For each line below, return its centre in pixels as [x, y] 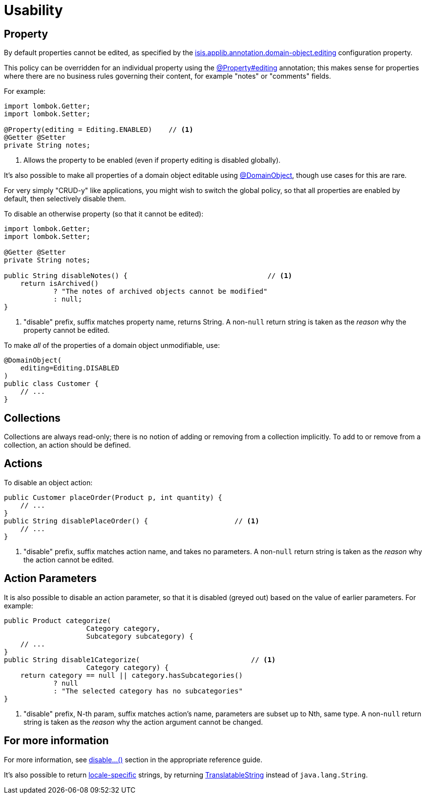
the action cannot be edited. [69, 560]
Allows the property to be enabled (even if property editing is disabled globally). [152, 160]
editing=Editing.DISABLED [70, 368]
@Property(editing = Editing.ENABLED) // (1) [99, 130]
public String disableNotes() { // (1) [148, 276]
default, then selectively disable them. [65, 199]
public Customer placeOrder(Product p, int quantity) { [113, 497]
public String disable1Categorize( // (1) [140, 659]
